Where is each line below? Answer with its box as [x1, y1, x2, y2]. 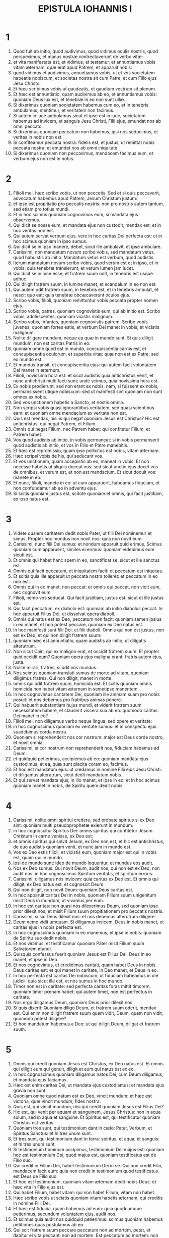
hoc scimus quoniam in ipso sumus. [13, 238, 88, 244]
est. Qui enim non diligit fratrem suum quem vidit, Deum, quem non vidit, [13, 1010, 163, 1016]
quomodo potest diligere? [13, 1015, 66, 1021]
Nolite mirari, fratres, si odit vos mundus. [13, 664, 98, 670]
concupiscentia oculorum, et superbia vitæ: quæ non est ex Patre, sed [13, 351, 159, 357]
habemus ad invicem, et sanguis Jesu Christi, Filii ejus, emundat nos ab [13, 118, 161, 124]
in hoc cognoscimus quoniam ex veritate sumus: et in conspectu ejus [13, 723, 156, 729]
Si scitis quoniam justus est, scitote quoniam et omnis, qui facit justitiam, [13, 490, 163, 497]
